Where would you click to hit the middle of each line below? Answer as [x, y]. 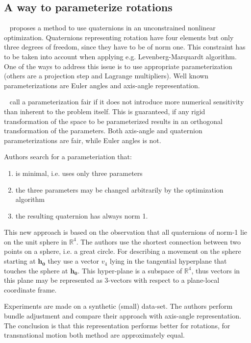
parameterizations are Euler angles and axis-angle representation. [102, 85]
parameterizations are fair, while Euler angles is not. [83, 140]
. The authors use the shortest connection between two [158, 241]
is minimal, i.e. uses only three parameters [79, 173]
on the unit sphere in [36, 241]
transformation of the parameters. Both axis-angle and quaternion [103, 131]
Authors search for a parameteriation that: [68, 157]
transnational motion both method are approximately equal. [94, 335]
